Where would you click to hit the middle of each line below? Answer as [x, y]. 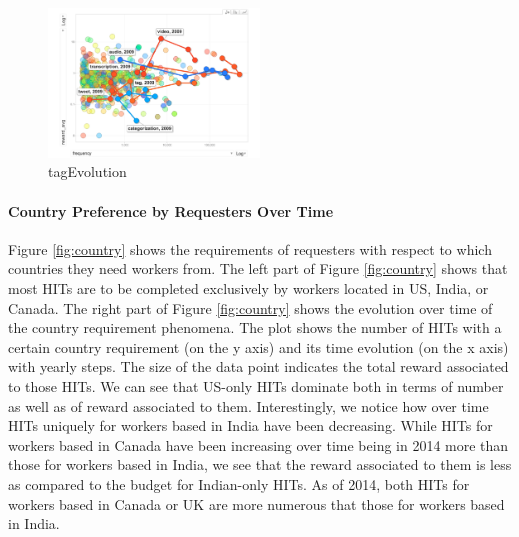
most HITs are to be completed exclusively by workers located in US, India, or [248, 288]
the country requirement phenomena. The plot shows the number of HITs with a [255, 327]
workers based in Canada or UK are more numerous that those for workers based [256, 503]
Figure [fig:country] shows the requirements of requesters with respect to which [250, 248]
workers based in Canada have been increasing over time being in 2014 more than [258, 444]
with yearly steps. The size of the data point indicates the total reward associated [258, 366]
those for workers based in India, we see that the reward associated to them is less [260, 464]
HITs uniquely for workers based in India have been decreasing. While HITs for [250, 425]
